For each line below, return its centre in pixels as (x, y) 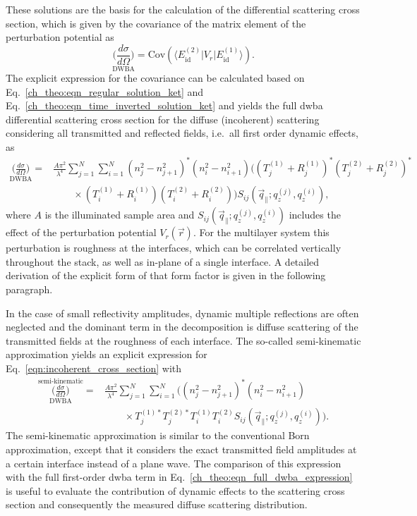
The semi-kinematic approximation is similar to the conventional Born (158, 435)
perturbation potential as (60, 37)
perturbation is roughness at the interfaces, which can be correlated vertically (174, 248)
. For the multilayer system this (261, 232)
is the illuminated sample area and (120, 215)
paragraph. (29, 289)
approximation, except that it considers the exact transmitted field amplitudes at (181, 449)
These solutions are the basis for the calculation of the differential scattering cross (183, 9)
